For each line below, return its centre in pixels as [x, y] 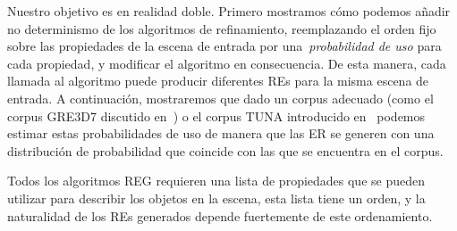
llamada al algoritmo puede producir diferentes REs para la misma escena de [218, 81]
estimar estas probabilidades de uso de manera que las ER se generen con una [221, 133]
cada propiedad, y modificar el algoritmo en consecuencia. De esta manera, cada [227, 63]
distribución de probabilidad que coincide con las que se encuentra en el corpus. [225, 150]
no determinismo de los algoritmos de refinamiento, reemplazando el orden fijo [222, 28]
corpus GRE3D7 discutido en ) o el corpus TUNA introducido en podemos [216, 115]
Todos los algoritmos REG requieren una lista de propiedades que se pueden [216, 181]
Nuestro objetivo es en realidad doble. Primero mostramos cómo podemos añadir [229, 11]
